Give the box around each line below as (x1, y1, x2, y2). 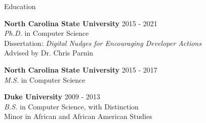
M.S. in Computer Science (4, 74, 86, 85)
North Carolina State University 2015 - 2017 (4, 64, 157, 75)
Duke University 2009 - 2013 (4, 91, 100, 102)
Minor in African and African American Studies (4, 111, 152, 121)
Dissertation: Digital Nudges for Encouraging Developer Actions (4, 37, 201, 48)
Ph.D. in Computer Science (4, 28, 89, 38)
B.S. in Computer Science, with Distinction (4, 101, 139, 111)
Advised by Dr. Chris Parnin (4, 47, 94, 58)
